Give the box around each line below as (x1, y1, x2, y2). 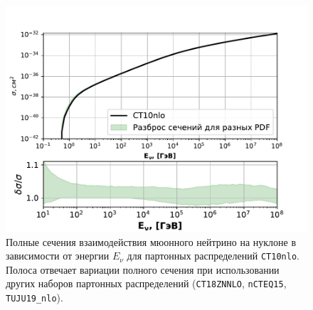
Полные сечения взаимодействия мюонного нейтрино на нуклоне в (6, 234, 297, 249)
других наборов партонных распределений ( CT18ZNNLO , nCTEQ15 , (6, 276, 287, 291)
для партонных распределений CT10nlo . (127, 248, 299, 263)
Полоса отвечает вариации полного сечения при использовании (6, 262, 280, 277)
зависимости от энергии (6, 248, 110, 263)
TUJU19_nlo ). (6, 290, 63, 305)
